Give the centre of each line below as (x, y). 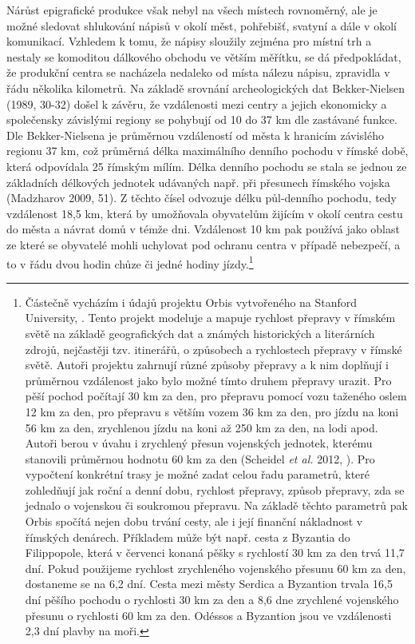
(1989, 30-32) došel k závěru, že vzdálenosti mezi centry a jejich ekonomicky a (197, 103)
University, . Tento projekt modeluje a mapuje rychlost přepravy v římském (210, 318)
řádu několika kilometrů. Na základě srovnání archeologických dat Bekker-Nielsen (206, 87)
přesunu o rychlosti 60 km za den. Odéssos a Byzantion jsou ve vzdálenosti (208, 615)
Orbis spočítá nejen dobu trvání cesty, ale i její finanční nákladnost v (194, 521)
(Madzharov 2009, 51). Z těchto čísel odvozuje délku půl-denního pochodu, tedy (202, 198)
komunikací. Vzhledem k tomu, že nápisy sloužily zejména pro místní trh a (189, 41)
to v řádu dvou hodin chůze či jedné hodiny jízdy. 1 (130, 262)
